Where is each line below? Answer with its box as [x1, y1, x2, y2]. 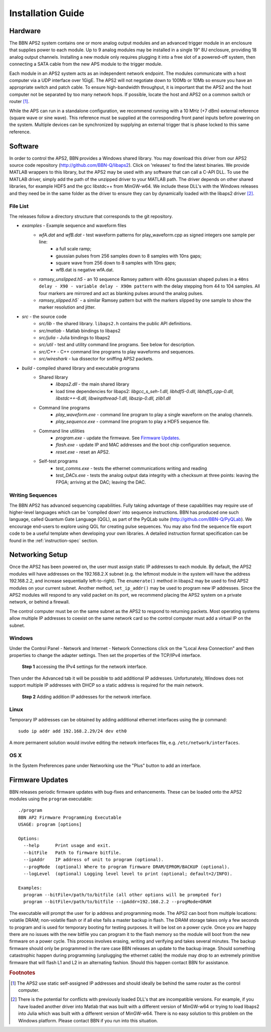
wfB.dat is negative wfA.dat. [56, 267, 114, 273]
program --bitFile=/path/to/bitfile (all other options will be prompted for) [23, 892, 222, 898]
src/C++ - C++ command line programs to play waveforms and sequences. [39, 348, 195, 354]
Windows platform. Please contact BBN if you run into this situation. [18, 1017, 158, 1023]
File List [9, 203, 29, 210]
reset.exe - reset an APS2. [56, 449, 110, 455]
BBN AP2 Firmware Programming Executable [18, 814, 121, 820]
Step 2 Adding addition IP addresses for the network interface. [22, 694, 152, 700]
